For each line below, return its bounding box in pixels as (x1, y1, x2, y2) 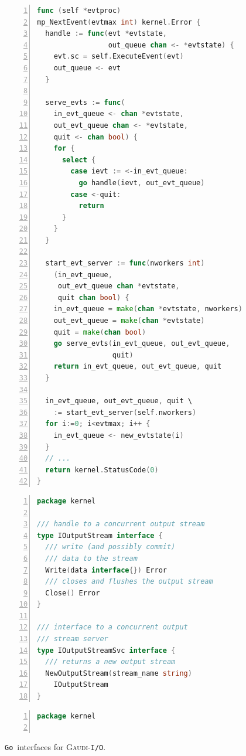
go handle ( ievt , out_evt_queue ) (78, 178, 205, 187)
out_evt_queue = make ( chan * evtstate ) (53, 316, 205, 325)
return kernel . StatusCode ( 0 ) (45, 465, 159, 474)
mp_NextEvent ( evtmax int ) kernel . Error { (37, 18, 201, 26)
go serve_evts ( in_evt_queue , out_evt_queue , (53, 339, 230, 348)
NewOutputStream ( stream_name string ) (45, 669, 192, 677)
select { (61, 155, 96, 164)
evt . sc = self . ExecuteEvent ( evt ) (53, 52, 184, 61)
